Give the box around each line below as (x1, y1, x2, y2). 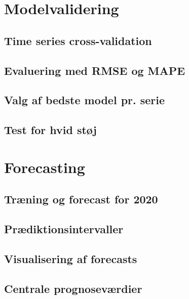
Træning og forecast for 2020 (4, 191, 158, 207)
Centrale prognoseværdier (4, 280, 142, 296)
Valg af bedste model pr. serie (4, 92, 165, 108)
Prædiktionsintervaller (4, 221, 124, 237)
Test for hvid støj (4, 122, 97, 138)
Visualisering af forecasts (4, 250, 137, 266)
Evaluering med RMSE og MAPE (4, 62, 185, 78)
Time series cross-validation (4, 32, 152, 48)
